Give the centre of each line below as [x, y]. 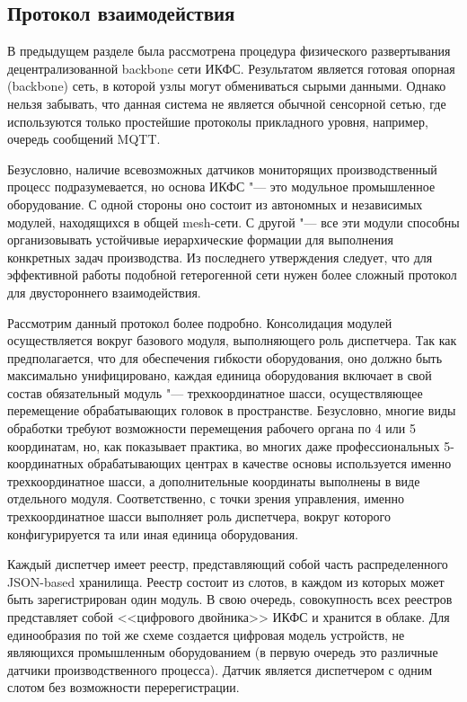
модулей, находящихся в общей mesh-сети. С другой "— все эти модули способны [233, 222]
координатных [45, 463]
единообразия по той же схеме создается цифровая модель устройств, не [206, 634]
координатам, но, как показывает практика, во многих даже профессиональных [224, 445]
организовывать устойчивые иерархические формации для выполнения [200, 240]
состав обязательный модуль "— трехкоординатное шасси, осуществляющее [215, 392]
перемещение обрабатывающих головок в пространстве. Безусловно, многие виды [232, 410]
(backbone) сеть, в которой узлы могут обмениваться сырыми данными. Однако [227, 86]
